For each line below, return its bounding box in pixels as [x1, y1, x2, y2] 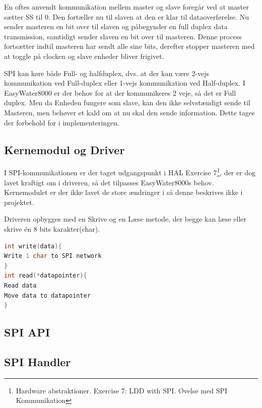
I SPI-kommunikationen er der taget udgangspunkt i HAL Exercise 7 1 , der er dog [4, 166, 256, 177]
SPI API [4, 324, 50, 340]
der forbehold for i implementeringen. [4, 117, 119, 127]
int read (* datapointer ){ [4, 272, 87, 280]
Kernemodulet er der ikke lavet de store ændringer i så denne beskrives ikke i [4, 187, 243, 197]
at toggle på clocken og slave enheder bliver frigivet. [4, 50, 164, 61]
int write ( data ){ [4, 242, 62, 250]
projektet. [4, 196, 34, 207]
